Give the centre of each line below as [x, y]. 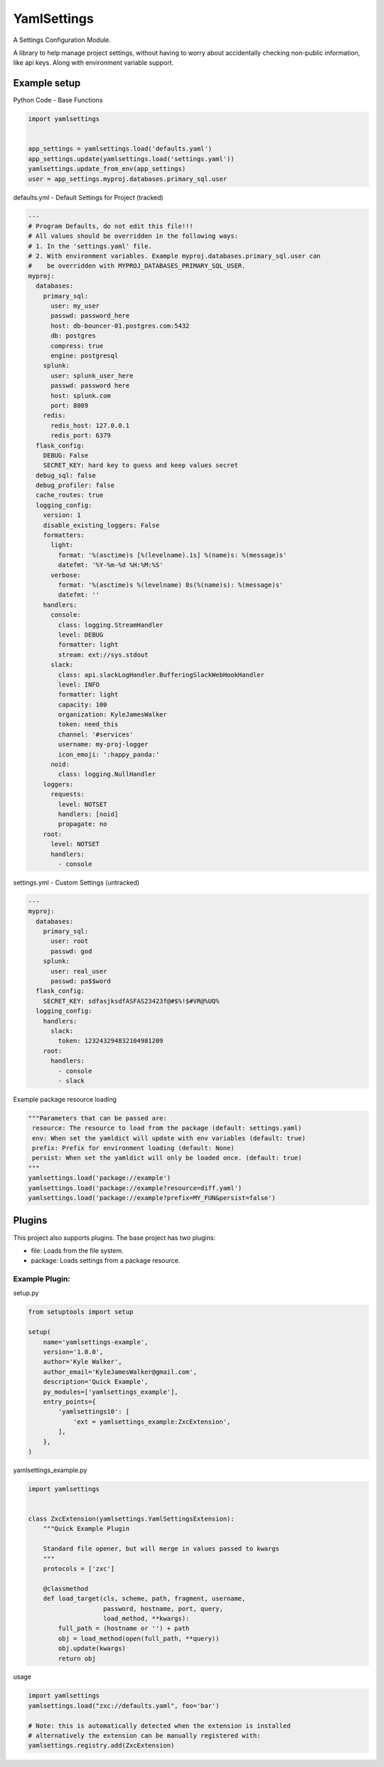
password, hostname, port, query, [163, 1609]
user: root [70, 941]
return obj [77, 1658]
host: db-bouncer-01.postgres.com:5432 [120, 325]
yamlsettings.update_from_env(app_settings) [107, 169]
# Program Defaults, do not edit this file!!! [111, 226]
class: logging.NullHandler [107, 774]
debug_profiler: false [75, 485]
